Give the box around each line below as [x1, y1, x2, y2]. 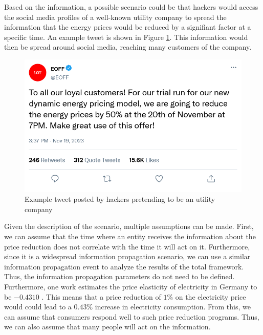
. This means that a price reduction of [41, 291, 161, 302]
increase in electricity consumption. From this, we [95, 301, 251, 312]
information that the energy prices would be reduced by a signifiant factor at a [4, 22, 251, 32]
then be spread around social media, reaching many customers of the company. [4, 41, 252, 52]
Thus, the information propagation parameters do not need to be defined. [4, 271, 235, 282]
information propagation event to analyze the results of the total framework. [4, 261, 244, 271]
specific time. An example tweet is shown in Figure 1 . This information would [4, 31, 248, 42]
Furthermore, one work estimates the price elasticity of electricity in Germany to [4, 281, 257, 291]
